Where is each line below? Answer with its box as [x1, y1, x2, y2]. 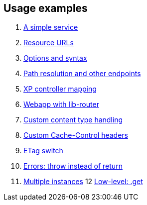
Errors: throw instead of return [23, 162, 123, 171]
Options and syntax [23, 54, 87, 63]
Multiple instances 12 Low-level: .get [23, 177, 143, 186]
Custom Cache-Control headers [23, 131, 128, 140]
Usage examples [3, 2, 88, 14]
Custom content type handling [23, 115, 123, 124]
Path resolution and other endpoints [23, 69, 141, 78]
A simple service [23, 23, 78, 32]
